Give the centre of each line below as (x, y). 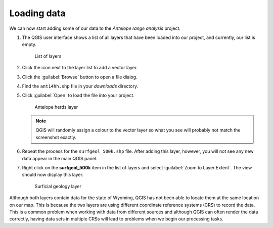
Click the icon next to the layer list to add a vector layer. (80, 68)
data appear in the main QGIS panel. (60, 158)
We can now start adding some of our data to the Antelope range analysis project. (95, 28)
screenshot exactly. (56, 137)
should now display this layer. (53, 175)
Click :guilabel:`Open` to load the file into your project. (78, 96)
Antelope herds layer (56, 107)
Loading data (37, 13)
